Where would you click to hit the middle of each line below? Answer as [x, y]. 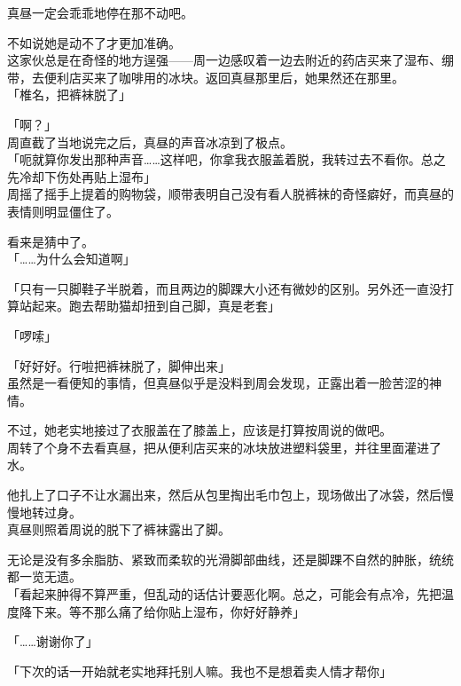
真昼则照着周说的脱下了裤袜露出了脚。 [119, 529]
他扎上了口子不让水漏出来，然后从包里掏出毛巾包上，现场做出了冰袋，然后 [224, 495]
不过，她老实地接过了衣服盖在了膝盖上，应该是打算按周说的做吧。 [199, 430]
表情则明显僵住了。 [63, 211]
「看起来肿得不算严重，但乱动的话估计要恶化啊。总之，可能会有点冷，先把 [224, 594]
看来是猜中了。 [51, 241]
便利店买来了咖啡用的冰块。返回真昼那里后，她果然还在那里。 [224, 77]
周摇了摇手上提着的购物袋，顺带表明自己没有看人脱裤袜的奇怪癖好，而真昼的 [230, 194]
